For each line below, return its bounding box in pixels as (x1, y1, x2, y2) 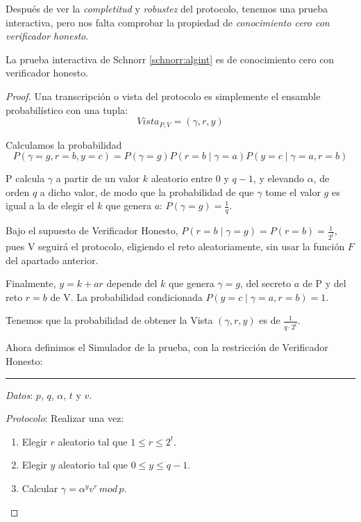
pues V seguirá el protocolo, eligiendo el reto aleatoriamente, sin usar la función (6, 239, 345, 254)
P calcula (6, 171, 45, 186)
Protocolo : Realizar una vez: (6, 411, 124, 425)
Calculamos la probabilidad (6, 137, 122, 152)
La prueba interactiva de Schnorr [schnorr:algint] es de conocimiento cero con (6, 51, 335, 66)
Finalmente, (6, 276, 56, 291)
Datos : (6, 387, 33, 402)
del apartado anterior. (6, 252, 99, 267)
